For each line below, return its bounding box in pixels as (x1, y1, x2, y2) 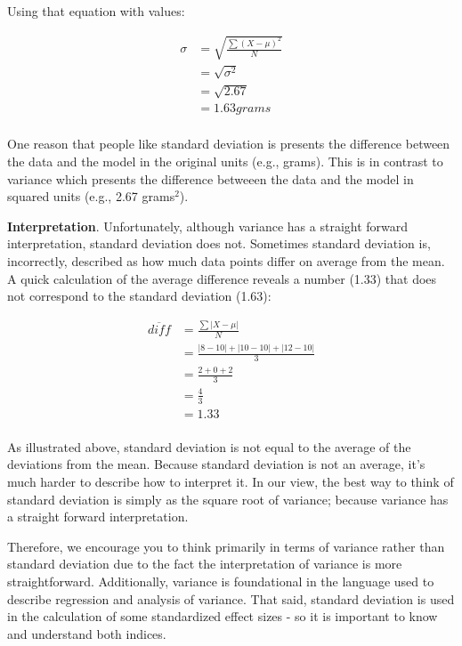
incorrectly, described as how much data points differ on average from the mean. (7, 251, 445, 270)
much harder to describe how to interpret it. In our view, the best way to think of (7, 472, 454, 490)
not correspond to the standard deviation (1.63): (7, 287, 272, 305)
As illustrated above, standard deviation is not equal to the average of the (7, 437, 411, 456)
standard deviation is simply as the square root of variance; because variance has (7, 489, 449, 508)
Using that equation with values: (7, 2, 185, 20)
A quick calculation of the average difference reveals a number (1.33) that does (7, 269, 437, 287)
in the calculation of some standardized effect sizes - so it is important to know (7, 607, 438, 626)
